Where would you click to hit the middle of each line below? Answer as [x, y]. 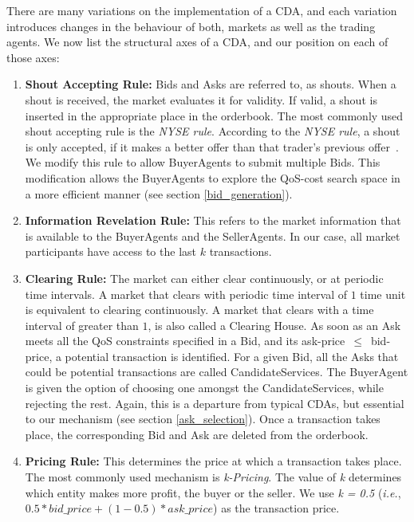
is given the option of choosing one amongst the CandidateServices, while [204, 388]
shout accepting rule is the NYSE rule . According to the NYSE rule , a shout [213, 131]
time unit [383, 294]
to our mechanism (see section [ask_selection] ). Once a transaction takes [203, 419]
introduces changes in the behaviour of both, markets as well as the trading [191, 26]
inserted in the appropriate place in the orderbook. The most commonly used [214, 115]
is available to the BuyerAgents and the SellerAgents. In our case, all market [213, 235]
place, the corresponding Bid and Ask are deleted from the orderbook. [197, 434]
